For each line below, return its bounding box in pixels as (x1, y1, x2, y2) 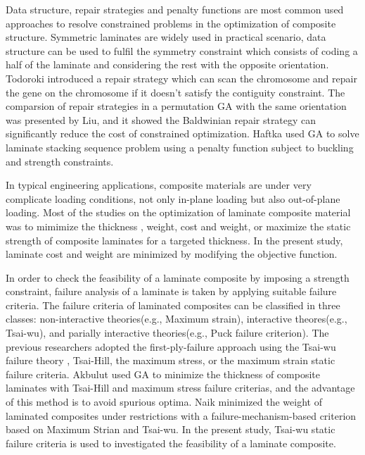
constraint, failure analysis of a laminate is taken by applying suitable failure (6, 284, 337, 299)
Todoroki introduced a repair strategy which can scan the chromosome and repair (6, 70, 357, 85)
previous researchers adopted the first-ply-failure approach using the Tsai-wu (6, 339, 336, 354)
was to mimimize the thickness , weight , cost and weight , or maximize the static (6, 218, 351, 233)
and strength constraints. (6, 154, 114, 168)
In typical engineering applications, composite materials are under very (6, 177, 312, 192)
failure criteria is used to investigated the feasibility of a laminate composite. (6, 435, 336, 450)
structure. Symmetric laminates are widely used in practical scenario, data (6, 30, 326, 44)
